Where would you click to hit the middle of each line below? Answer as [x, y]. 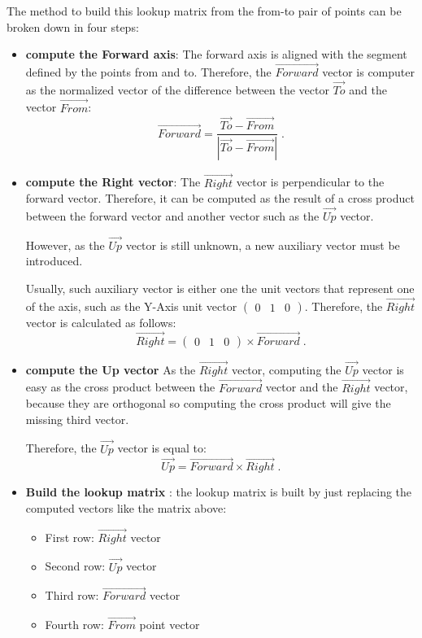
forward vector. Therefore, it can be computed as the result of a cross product [220, 198]
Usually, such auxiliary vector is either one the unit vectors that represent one [220, 288]
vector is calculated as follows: [101, 322]
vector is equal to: [162, 448]
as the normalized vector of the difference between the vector [177, 89]
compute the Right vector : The [113, 182]
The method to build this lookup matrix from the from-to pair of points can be [204, 11]
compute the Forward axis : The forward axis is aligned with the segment [216, 54]
